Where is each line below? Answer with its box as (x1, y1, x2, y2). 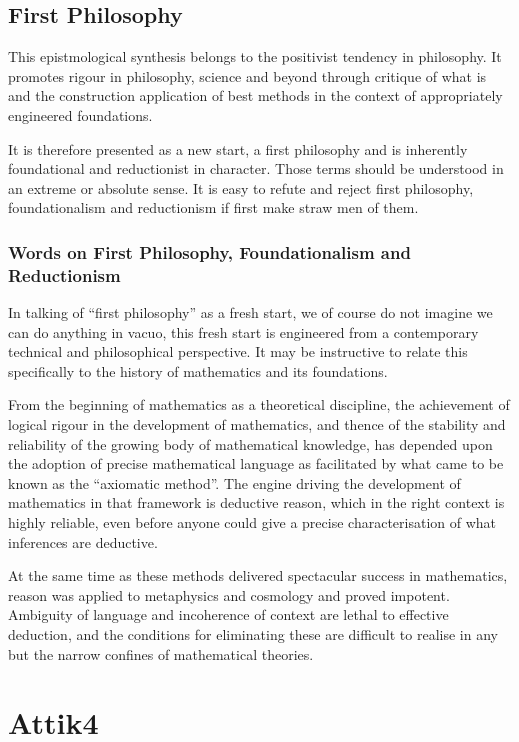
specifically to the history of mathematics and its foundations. (8, 360, 388, 381)
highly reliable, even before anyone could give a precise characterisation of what (8, 512, 497, 533)
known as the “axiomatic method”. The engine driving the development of (8, 472, 461, 493)
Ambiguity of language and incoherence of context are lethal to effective (8, 604, 449, 625)
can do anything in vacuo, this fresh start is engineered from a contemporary (8, 321, 479, 342)
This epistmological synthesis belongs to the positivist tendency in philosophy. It (8, 46, 502, 67)
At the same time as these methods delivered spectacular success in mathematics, (8, 565, 508, 586)
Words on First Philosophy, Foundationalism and (8, 239, 411, 264)
